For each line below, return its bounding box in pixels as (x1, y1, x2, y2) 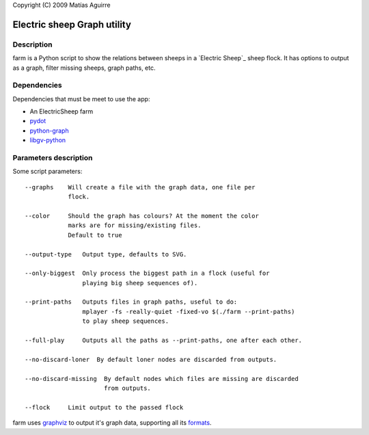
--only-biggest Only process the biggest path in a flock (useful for (25, 269, 270, 277)
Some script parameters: (12, 168, 83, 176)
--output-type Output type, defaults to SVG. (25, 250, 187, 258)
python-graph (29, 127, 69, 135)
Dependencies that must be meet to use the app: (12, 94, 150, 103)
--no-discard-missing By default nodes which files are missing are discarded (25, 375, 299, 382)
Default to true (68, 231, 122, 239)
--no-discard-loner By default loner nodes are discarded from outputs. (25, 356, 277, 363)
